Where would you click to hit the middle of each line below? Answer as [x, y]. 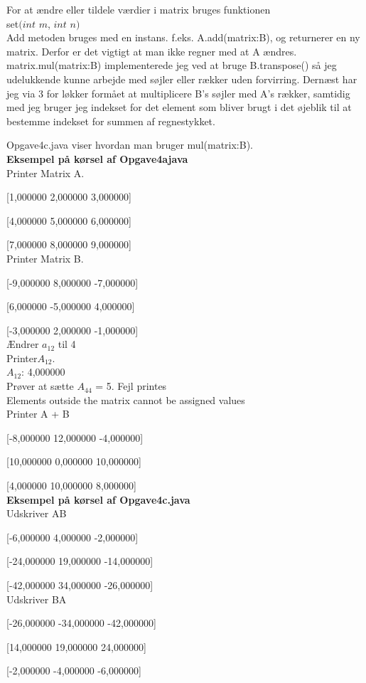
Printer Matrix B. [45, 258]
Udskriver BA [37, 599]
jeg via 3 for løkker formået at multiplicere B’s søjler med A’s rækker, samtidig [178, 93]
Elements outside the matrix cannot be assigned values [126, 399]
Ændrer [23, 344]
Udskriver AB [37, 513]
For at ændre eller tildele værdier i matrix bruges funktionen [139, 9]
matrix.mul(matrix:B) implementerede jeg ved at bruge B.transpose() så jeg [172, 65]
